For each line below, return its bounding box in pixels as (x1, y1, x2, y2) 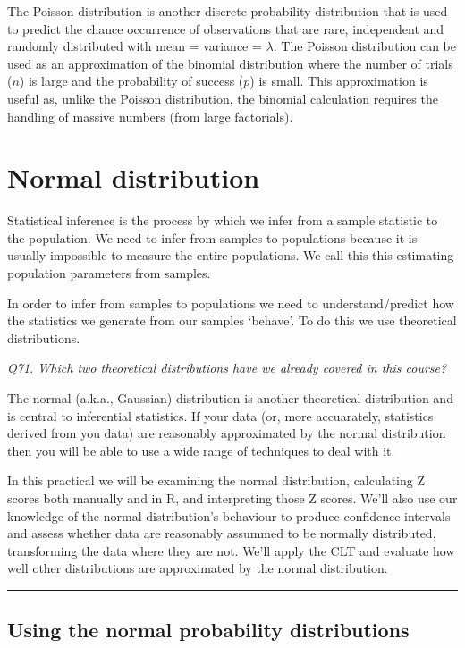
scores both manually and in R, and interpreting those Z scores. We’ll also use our (7, 489, 458, 507)
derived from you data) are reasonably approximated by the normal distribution (7, 424, 446, 442)
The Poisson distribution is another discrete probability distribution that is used (7, 2, 448, 20)
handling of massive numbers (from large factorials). (7, 106, 293, 125)
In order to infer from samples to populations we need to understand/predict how (7, 293, 454, 312)
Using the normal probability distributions (7, 616, 410, 644)
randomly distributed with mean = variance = (7, 37, 262, 55)
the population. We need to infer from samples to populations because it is (7, 228, 418, 247)
